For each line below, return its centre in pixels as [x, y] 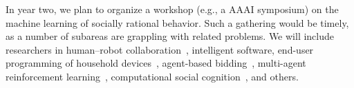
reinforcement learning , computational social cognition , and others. [152, 76]
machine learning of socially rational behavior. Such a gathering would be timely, [177, 22]
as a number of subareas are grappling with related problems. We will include [170, 36]
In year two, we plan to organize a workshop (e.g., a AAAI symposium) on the [172, 9]
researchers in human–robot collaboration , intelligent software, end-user [160, 49]
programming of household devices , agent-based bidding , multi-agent [156, 63]
